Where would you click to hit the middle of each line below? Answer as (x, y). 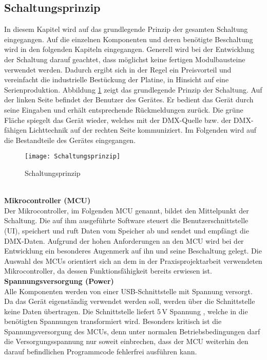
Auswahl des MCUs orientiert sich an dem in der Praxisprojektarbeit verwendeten (133, 260)
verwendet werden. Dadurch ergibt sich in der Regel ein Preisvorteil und (118, 69)
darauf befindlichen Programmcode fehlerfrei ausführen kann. (101, 352)
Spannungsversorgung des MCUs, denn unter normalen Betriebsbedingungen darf (132, 331)
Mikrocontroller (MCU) (47, 200)
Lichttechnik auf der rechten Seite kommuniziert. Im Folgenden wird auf (142, 130)
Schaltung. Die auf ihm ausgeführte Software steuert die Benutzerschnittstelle (126, 220)
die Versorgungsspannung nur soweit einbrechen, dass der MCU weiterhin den (126, 341)
